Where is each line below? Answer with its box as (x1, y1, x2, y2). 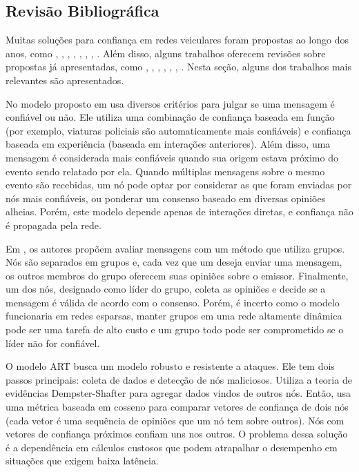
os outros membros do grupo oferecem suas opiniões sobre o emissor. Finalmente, (6, 268, 349, 282)
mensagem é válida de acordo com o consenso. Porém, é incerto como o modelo (6, 295, 340, 309)
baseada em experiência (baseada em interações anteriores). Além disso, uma (6, 137, 331, 151)
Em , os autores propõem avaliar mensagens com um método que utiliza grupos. (6, 241, 345, 255)
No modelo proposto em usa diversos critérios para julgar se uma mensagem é (6, 96, 335, 110)
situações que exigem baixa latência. (6, 453, 159, 468)
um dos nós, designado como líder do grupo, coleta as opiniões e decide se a (6, 282, 326, 296)
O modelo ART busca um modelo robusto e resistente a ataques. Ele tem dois (6, 359, 335, 373)
